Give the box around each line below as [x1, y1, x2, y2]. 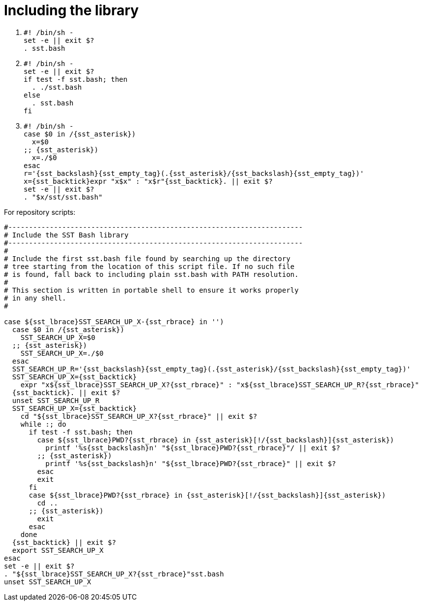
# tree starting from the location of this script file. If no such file [4, 262, 295, 270]
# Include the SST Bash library [4, 231, 129, 239]
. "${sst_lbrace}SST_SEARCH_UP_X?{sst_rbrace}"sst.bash [4, 570, 224, 578]
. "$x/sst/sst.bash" [24, 193, 103, 201]
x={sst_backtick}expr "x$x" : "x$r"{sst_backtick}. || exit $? [24, 177, 273, 185]
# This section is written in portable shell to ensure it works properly [4, 286, 299, 294]
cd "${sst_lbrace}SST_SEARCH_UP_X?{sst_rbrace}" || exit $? [20, 412, 258, 420]
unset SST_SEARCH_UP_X [4, 577, 92, 586]
